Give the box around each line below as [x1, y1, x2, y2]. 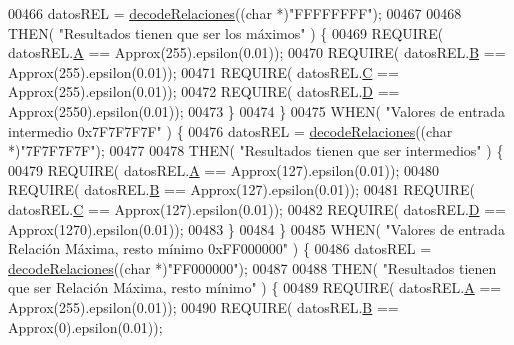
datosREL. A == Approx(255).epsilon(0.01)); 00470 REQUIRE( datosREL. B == [8, 42, 506, 63]
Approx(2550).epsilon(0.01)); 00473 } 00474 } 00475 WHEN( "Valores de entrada [8, 100, 505, 121]
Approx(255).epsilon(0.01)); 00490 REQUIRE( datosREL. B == [8, 296, 399, 317]
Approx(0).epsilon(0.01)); [8, 316, 163, 337]
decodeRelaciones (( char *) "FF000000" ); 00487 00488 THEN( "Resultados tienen [8, 257, 497, 278]
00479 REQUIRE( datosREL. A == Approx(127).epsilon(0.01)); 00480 [8, 159, 439, 180]
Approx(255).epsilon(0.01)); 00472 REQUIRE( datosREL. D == [8, 81, 400, 102]
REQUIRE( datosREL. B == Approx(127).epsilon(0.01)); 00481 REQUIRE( [8, 179, 475, 200]
